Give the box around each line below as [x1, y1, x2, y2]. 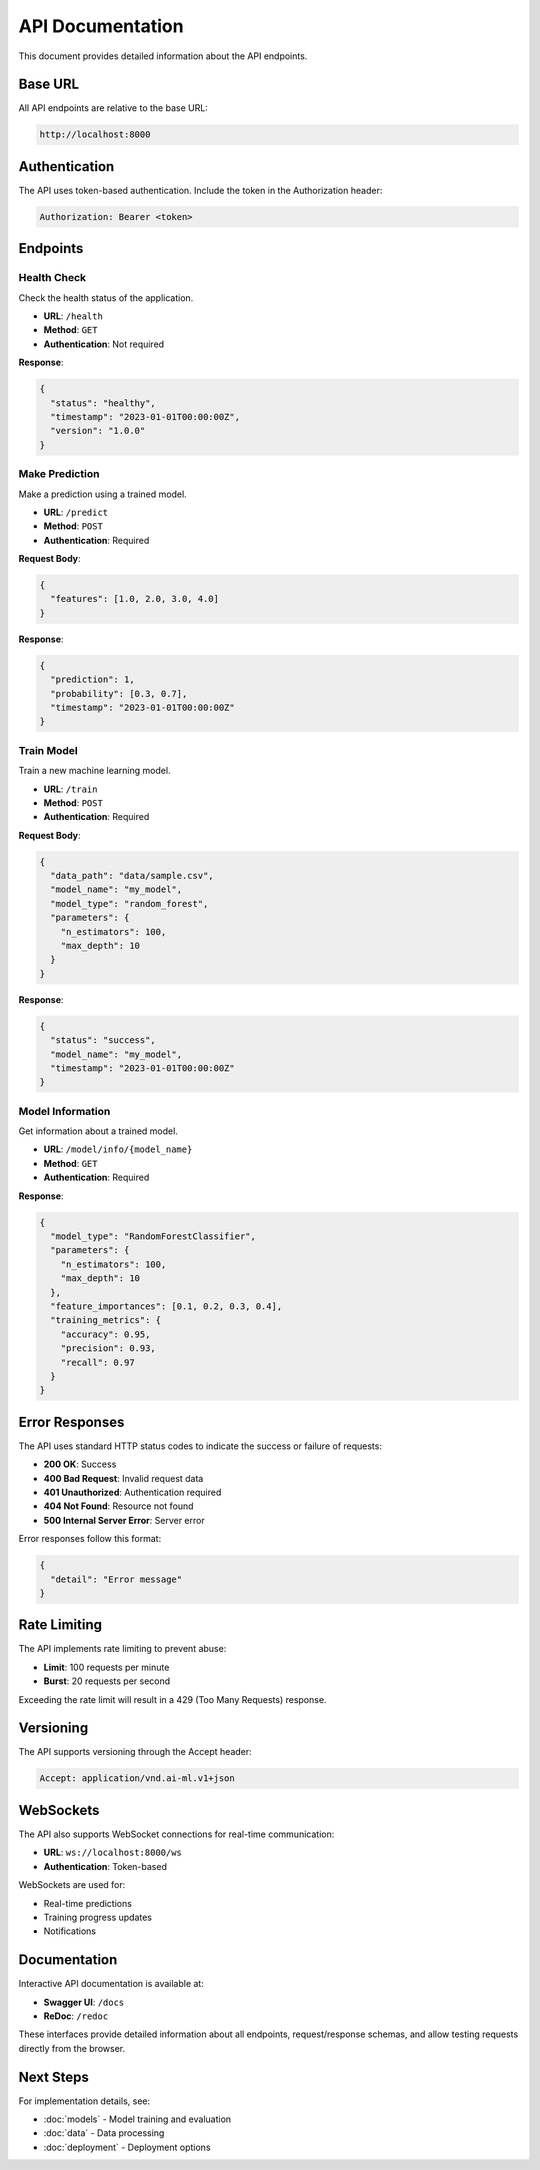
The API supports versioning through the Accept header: [18, 1746, 252, 1758]
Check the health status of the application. [18, 291, 194, 304]
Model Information [18, 1104, 111, 1118]
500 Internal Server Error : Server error [43, 1514, 205, 1526]
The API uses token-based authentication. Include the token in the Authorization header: [18, 184, 383, 196]
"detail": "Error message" [50, 1573, 183, 1585]
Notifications [43, 1925, 97, 1937]
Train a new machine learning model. [18, 765, 171, 777]
